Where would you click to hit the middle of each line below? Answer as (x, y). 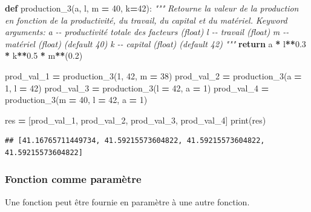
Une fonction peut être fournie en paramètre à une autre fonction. (127, 201)
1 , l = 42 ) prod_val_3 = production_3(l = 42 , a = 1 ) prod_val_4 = (137, 88)
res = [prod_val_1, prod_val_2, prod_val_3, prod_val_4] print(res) (136, 120)
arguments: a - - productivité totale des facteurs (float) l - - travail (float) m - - (147, 32)
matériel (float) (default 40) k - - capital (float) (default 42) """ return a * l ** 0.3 (155, 43)
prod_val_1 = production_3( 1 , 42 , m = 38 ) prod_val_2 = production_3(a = (153, 75)
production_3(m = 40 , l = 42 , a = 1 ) (76, 100)
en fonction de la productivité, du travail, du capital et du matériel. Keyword (146, 20)
